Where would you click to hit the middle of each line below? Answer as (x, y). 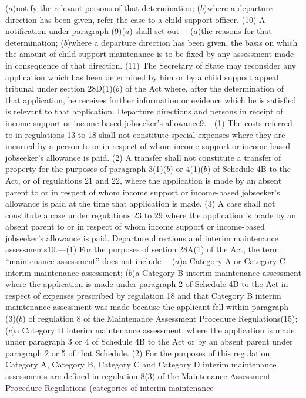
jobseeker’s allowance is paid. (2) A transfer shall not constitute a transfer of (143, 157)
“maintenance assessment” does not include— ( (90, 261)
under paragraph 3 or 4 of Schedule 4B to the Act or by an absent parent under (149, 341)
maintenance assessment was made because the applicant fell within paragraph (147, 307)
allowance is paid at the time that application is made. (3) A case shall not (140, 203)
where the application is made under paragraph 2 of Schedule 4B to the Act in (147, 284)
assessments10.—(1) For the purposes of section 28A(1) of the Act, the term (142, 249)
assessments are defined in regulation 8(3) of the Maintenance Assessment (138, 376)
